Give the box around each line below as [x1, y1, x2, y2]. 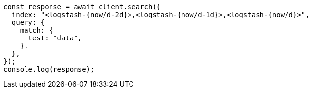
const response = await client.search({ [3, 3, 161, 11]
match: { [20, 26, 53, 34]
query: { [11, 18, 45, 26]
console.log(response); [3, 65, 95, 73]
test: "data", [28, 34, 82, 42]
